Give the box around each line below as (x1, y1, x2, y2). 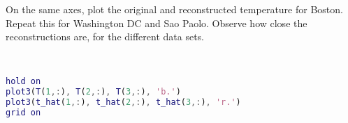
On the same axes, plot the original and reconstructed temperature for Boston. (6, 2, 343, 16)
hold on (6, 76, 41, 87)
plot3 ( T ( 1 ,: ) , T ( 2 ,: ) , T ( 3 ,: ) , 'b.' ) (6, 87, 181, 97)
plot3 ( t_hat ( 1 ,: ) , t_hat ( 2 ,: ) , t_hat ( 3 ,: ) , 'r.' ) (6, 97, 241, 108)
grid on (6, 108, 41, 117)
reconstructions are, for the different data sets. (6, 29, 204, 44)
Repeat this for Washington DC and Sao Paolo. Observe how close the (6, 15, 307, 30)
